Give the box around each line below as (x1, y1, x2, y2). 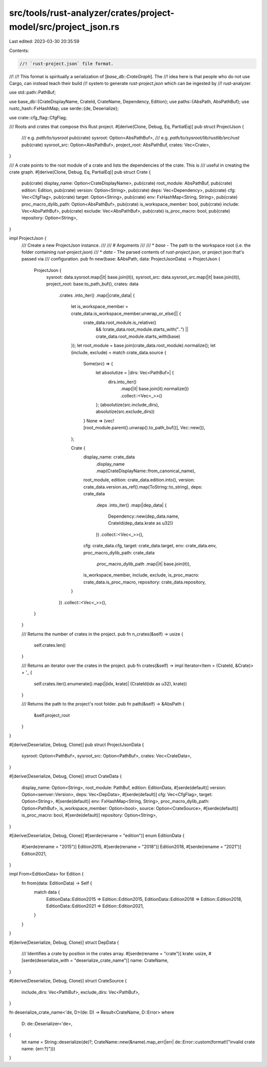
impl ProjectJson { (9, 235, 47, 241)
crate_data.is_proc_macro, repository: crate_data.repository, (83, 579, 206, 585)
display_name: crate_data (83, 454, 135, 460)
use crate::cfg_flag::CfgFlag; (9, 114, 67, 121)
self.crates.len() (34, 642, 66, 648)
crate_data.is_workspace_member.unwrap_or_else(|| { (71, 311, 181, 316)
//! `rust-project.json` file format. (19, 61, 114, 66)
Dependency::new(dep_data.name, (108, 513, 179, 519)
